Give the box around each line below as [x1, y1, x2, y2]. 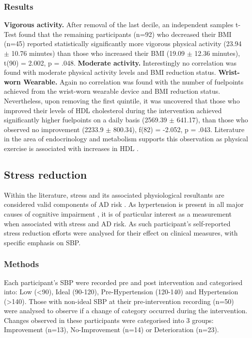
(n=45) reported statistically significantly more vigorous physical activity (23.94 [4, 38, 242, 49]
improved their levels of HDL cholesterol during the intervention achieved [4, 105, 222, 115]
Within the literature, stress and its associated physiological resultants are [4, 189, 224, 200]
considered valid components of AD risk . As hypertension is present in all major [4, 199, 244, 209]
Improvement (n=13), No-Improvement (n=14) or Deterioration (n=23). [4, 324, 219, 335]
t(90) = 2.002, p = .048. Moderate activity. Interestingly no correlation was [4, 57, 236, 68]
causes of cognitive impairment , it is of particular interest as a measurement [4, 208, 232, 219]
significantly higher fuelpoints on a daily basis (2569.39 [4, 115, 167, 125]
